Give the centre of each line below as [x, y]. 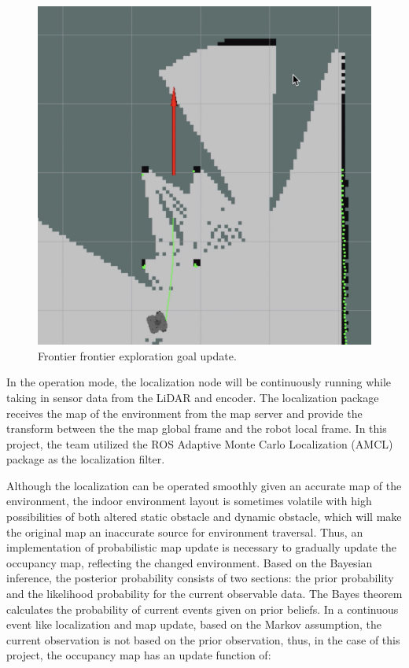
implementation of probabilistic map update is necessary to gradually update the [201, 547]
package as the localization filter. [86, 459]
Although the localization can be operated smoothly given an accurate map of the [204, 485]
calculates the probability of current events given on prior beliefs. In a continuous [203, 609]
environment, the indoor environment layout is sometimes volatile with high [189, 501]
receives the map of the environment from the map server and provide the [184, 413]
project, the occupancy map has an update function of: [139, 655]
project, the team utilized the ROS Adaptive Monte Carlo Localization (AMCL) [200, 443]
